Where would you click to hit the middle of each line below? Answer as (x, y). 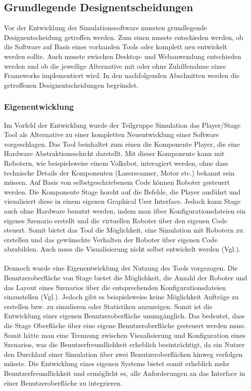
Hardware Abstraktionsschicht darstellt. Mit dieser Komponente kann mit (114, 153)
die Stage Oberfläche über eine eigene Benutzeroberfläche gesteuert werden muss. (125, 325)
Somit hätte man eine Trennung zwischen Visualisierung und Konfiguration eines (125, 335)
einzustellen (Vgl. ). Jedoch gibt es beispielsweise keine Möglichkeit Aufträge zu (121, 297)
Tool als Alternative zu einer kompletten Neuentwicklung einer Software (111, 134)
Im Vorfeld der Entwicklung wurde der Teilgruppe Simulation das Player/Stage (122, 125)
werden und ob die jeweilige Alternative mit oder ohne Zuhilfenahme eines (115, 66)
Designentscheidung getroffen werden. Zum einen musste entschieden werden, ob (124, 37)
